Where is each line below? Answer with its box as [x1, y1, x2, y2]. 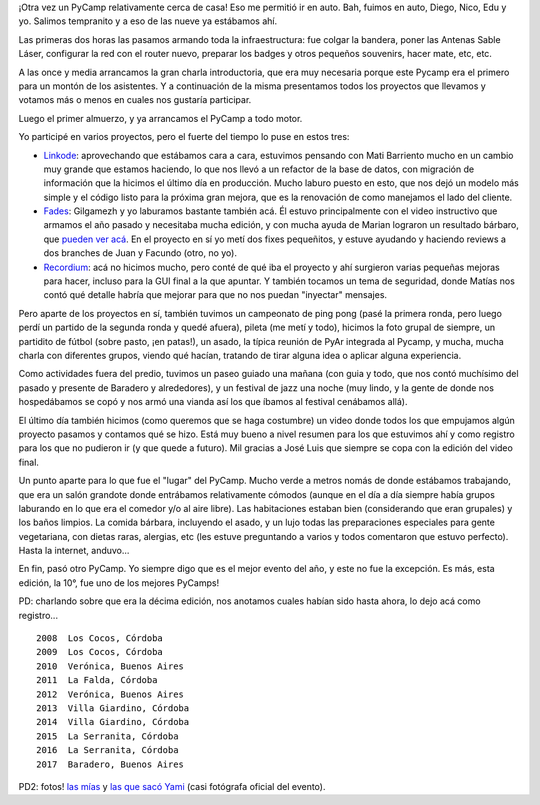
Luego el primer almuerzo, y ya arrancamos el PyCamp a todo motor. [18, 112, 303, 124]
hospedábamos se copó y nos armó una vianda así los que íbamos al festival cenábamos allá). [18, 396, 408, 408]
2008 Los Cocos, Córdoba [36, 633, 164, 644]
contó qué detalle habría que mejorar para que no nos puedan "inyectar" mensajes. [43, 289, 388, 301]
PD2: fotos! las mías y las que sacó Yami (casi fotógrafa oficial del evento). [18, 780, 326, 792]
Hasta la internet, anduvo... [18, 545, 130, 557]
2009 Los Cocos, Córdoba [36, 646, 164, 658]
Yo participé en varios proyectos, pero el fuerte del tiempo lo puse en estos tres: [18, 131, 350, 143]
